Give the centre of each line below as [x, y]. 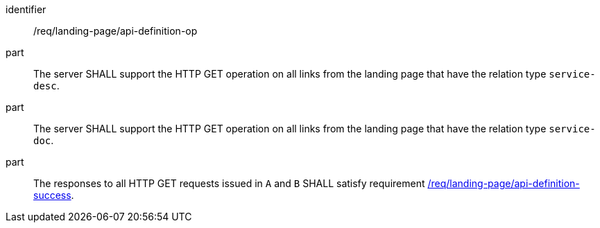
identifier [26, 9]
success [52, 195]
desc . [46, 86]
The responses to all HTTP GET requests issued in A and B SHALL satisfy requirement [229, 183]
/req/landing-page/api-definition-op [115, 31]
